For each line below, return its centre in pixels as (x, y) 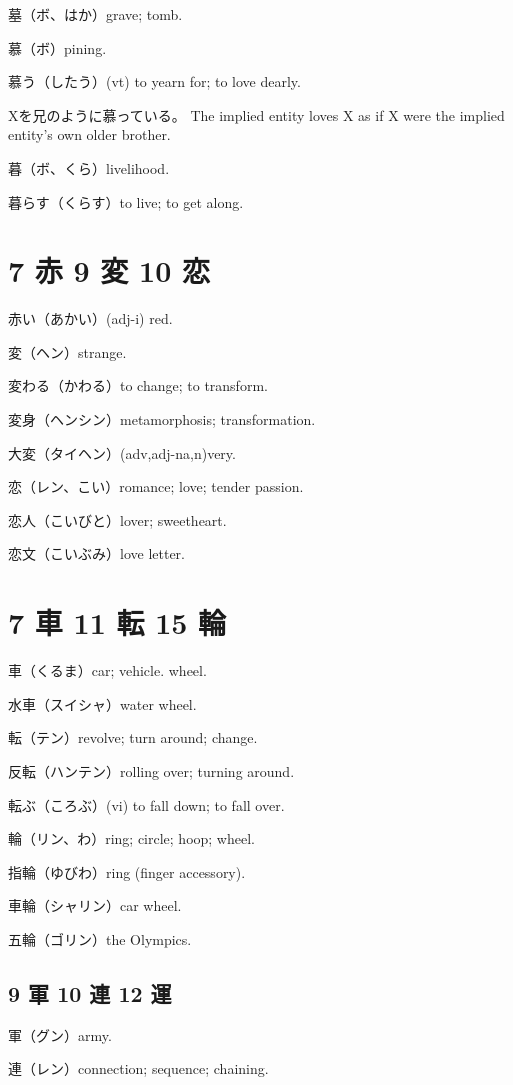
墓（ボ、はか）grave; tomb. (95, 14)
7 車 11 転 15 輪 (117, 622)
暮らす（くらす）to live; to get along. (126, 201)
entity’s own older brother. (89, 134)
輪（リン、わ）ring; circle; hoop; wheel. (131, 838)
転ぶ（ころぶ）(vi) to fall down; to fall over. (146, 804)
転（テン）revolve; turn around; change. (133, 737)
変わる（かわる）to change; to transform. (138, 385)
